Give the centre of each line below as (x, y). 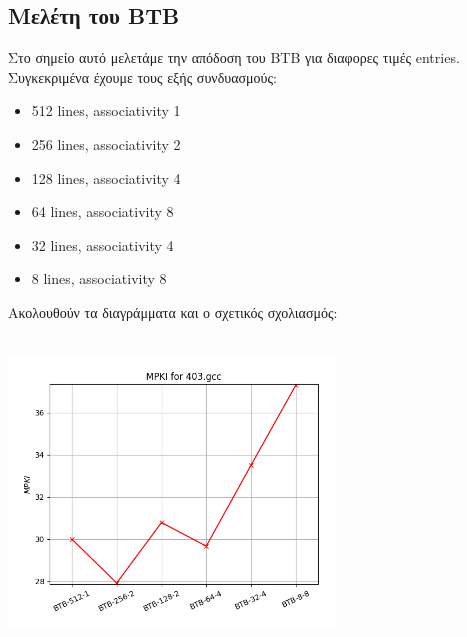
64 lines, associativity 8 (102, 211)
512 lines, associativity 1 (106, 110)
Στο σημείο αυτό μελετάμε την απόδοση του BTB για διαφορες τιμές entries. (234, 57)
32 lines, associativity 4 (102, 244)
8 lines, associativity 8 (99, 278)
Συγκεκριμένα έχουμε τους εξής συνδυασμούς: (142, 76)
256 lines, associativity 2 (106, 143)
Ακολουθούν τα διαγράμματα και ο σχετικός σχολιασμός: (173, 311)
